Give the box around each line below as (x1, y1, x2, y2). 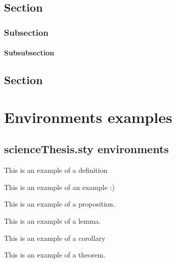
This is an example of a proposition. (4, 199, 115, 209)
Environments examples (4, 106, 172, 127)
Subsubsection (4, 47, 54, 58)
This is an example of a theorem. (4, 249, 106, 260)
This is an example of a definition (4, 165, 108, 175)
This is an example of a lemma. (4, 215, 101, 226)
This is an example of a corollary (4, 232, 106, 243)
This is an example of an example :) (4, 181, 115, 192)
